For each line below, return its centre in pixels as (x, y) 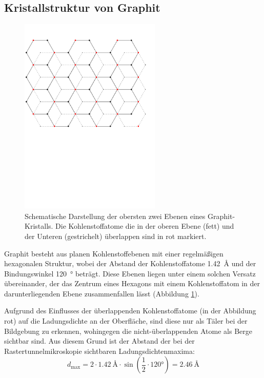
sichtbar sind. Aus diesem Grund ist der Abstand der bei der (99, 341)
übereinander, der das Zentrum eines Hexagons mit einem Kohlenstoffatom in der (132, 283)
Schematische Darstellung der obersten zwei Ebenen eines (115, 216)
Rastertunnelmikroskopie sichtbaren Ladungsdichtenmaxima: (99, 351)
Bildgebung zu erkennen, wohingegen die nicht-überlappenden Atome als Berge (128, 331)
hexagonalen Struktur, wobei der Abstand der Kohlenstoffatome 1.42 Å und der (130, 263)
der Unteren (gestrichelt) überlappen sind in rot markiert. (116, 236)
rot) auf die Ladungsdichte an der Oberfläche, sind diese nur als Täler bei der (126, 321)
